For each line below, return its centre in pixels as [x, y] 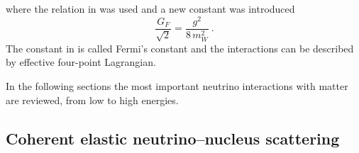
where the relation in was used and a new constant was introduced [150, 8]
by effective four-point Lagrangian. [81, 62]
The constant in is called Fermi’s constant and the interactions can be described [180, 48]
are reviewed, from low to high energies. [92, 100]
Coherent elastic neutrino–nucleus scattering [173, 138]
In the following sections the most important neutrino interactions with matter [177, 86]
